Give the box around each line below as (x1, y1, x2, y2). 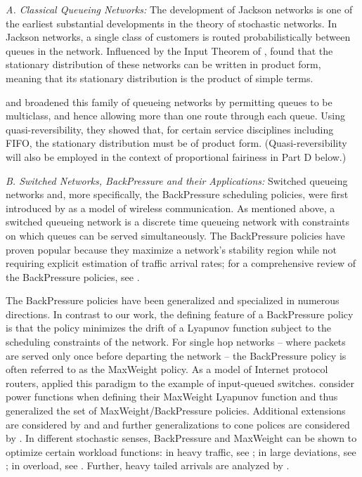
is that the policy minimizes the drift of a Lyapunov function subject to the (6, 320, 331, 335)
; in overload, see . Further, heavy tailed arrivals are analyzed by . (6, 458, 290, 473)
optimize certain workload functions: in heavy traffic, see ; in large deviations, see (6, 444, 356, 459)
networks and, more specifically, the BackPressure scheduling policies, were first (6, 187, 349, 202)
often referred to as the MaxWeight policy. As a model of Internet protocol (6, 362, 328, 377)
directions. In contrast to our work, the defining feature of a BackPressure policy (6, 306, 354, 321)
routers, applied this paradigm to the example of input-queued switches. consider (6, 375, 355, 390)
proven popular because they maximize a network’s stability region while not (6, 242, 337, 256)
